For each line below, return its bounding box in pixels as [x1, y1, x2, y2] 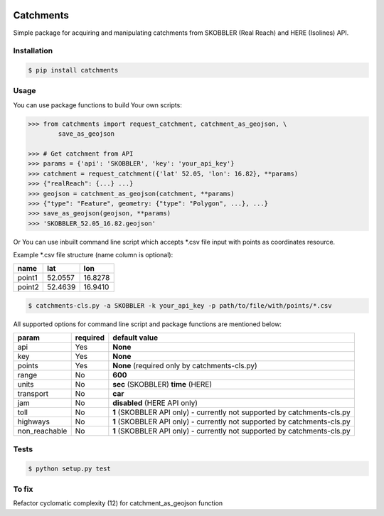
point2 [17, 282, 39, 292]
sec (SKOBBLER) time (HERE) [112, 380, 213, 389]
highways [17, 416, 50, 426]
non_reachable [17, 426, 68, 436]
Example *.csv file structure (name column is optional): [13, 251, 174, 259]
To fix [13, 484, 33, 494]
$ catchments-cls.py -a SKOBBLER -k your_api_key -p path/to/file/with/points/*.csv [28, 302, 332, 310]
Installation [13, 46, 53, 56]
